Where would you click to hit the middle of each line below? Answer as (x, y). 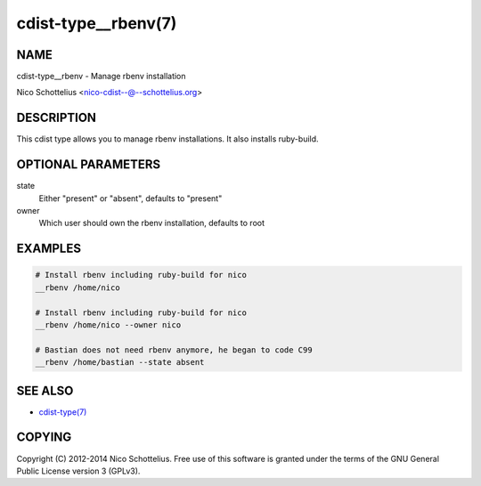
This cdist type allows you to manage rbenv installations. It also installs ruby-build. (168, 139)
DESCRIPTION (57, 118)
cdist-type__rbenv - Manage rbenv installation (101, 77)
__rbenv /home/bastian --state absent (120, 362)
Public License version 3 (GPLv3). (78, 471)
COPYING (44, 437)
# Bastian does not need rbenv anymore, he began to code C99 (174, 350)
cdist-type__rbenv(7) (97, 23)
